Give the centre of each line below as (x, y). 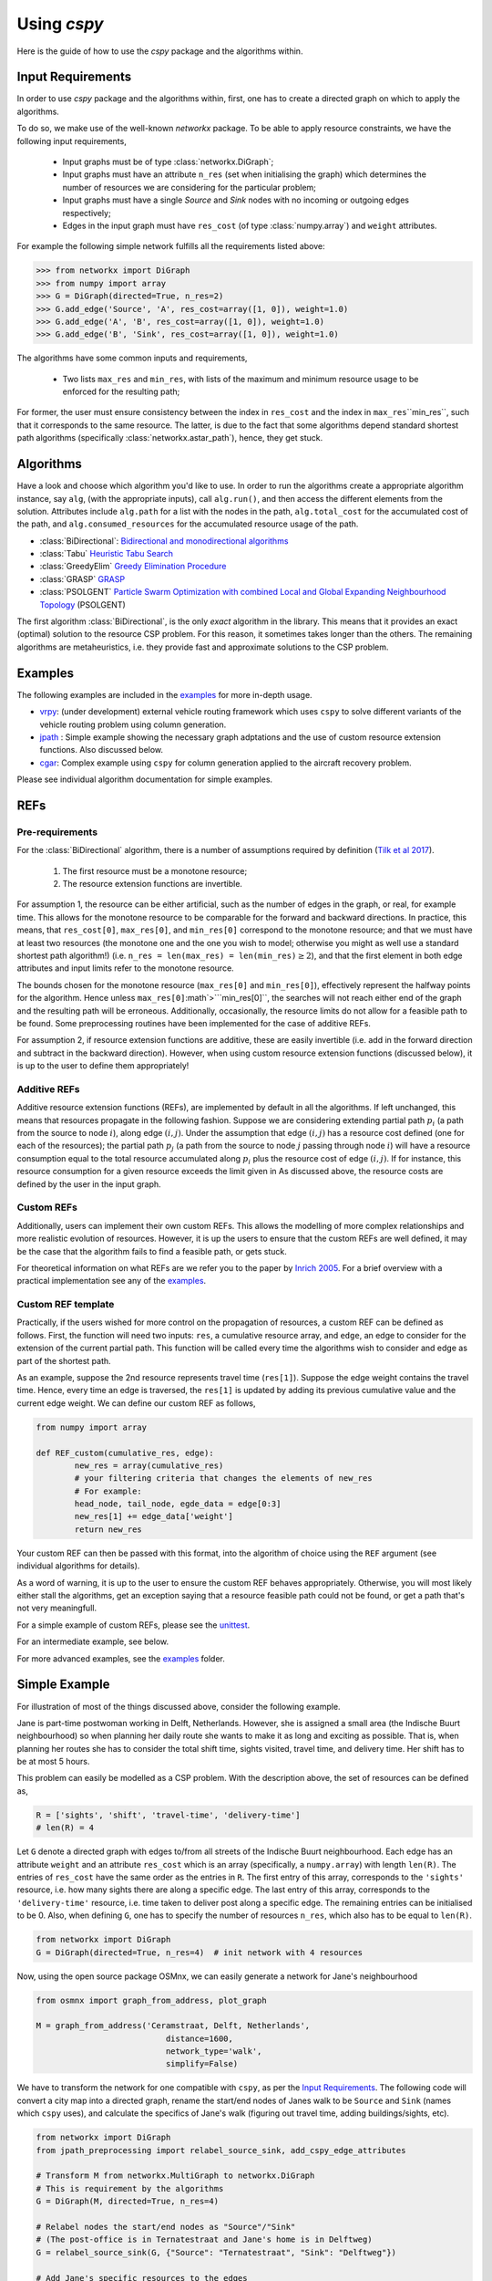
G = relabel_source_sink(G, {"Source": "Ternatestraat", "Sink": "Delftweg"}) (216, 2252)
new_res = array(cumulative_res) (149, 1465)
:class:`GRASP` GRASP (82, 578)
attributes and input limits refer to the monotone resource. (125, 968)
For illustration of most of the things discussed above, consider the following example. (179, 1706)
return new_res (108, 1529)
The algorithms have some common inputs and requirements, (132, 358)
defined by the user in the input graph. (89, 1184)
